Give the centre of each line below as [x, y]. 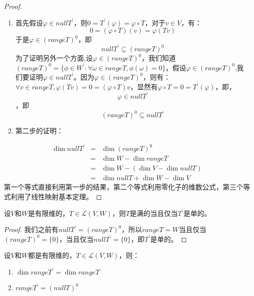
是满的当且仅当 [154, 213]
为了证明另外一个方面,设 [54, 58]
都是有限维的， [52, 255]
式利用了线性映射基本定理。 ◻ [53, 197]
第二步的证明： [39, 131]
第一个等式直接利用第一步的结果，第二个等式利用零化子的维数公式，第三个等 [127, 187]
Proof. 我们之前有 [31, 229]
